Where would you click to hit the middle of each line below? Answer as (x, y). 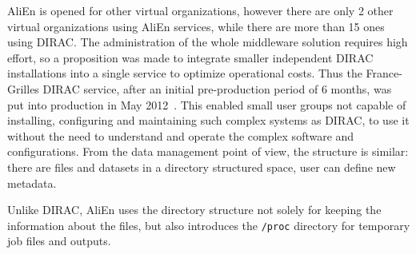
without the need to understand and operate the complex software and (181, 135)
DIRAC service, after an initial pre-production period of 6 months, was (217, 88)
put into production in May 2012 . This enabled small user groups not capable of (207, 104)
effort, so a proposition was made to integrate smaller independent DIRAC (190, 57)
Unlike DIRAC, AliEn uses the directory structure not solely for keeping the (194, 210)
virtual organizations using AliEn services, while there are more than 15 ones (196, 26)
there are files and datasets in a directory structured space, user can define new (202, 167)
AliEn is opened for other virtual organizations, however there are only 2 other (200, 10)
